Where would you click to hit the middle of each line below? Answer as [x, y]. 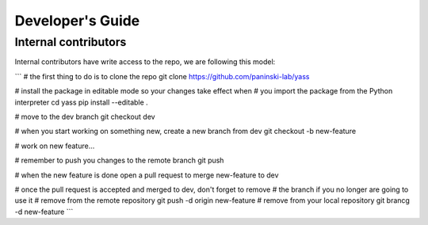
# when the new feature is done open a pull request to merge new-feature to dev [147, 175]
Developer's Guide [77, 21]
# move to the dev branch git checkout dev [85, 116]
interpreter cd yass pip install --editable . [81, 102]
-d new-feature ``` [44, 212]
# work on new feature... [55, 146]
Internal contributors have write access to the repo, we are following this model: [145, 62]
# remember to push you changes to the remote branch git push [119, 160]
